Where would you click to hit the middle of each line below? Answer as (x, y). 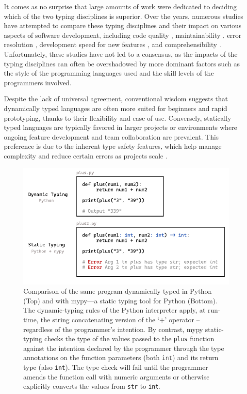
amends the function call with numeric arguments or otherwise (116, 376)
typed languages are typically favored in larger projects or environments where (121, 127)
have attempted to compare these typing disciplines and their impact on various (123, 25)
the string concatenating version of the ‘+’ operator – (120, 320)
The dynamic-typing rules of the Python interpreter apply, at (115, 310)
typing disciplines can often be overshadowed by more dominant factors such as (122, 63)
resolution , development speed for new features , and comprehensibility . (113, 44)
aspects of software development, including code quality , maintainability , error (123, 35)
